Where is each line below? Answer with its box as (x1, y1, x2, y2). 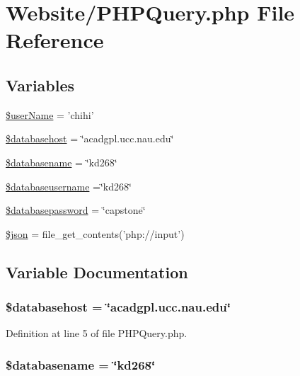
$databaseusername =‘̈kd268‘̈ (6, 178, 132, 193)
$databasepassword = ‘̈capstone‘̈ (6, 203, 146, 217)
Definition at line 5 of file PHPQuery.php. (6, 326, 187, 341)
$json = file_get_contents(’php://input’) (6, 226, 185, 241)
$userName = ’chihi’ (6, 107, 94, 122)
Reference (6, 25, 104, 55)
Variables (6, 74, 75, 96)
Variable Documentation (6, 261, 188, 283)
